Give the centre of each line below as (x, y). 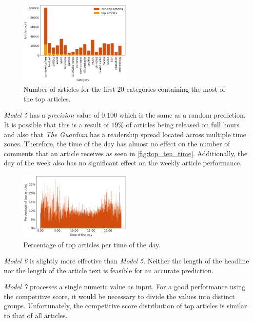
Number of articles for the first (69, 89)
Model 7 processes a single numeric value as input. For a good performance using (125, 287)
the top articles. (47, 98)
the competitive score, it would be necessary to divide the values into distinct (119, 296)
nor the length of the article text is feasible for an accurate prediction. (109, 270)
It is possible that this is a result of (57, 124)
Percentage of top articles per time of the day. (92, 244)
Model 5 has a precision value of (52, 115)
